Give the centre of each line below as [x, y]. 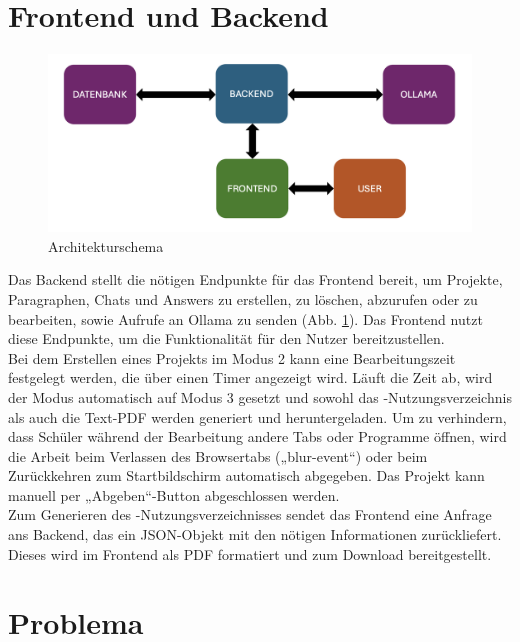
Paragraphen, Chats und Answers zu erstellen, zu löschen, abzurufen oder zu [243, 298]
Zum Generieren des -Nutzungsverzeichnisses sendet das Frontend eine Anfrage [250, 514]
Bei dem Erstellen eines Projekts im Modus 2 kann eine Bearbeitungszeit [232, 357]
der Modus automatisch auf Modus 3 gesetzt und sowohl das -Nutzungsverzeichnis [260, 396]
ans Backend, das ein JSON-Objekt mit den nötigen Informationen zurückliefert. [255, 534]
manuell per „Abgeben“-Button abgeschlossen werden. [174, 494]
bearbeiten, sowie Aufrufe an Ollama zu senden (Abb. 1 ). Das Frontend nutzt [245, 318]
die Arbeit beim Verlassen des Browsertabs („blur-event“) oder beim [218, 455]
